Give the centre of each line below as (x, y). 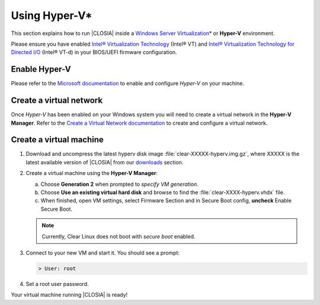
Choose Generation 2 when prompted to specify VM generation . (119, 184)
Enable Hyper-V (41, 69)
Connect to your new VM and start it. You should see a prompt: (103, 253)
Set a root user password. (57, 284)
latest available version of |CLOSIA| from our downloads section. (105, 162)
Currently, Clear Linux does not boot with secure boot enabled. (119, 236)
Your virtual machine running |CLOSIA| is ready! (69, 295)
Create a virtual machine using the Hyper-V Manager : (92, 173)
